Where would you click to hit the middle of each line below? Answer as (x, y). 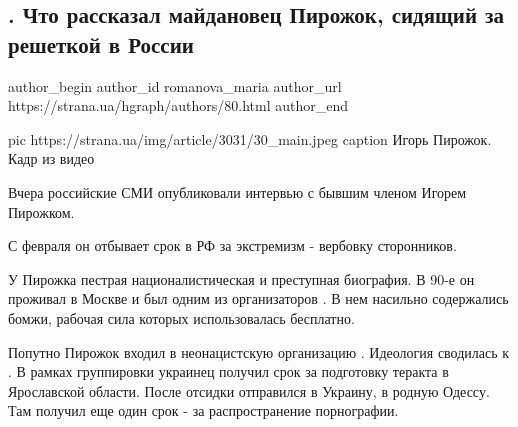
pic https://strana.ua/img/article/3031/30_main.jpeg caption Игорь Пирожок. (250, 138)
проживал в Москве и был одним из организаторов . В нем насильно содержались (258, 298)
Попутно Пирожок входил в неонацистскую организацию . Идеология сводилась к (259, 351)
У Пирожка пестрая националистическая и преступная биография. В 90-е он (241, 278)
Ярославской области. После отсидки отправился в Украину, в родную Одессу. (249, 390)
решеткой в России (101, 43)
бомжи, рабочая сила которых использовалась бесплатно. (181, 317)
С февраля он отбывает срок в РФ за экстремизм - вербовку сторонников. (232, 245)
